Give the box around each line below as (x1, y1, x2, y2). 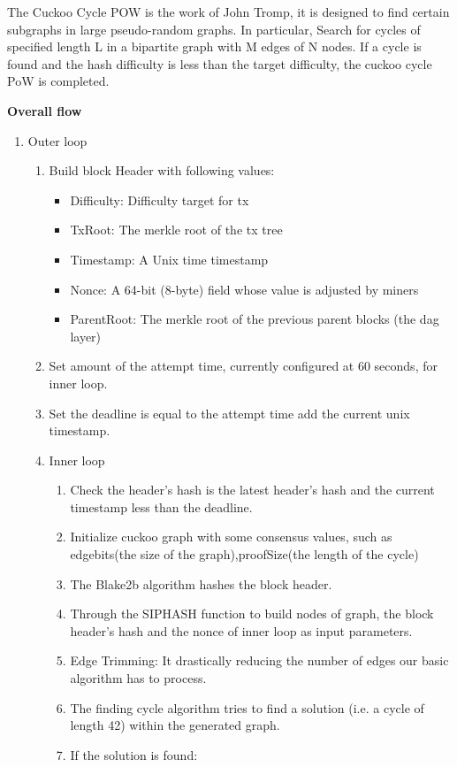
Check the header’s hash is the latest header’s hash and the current (70, 480, 435, 499)
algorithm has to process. (70, 669, 207, 687)
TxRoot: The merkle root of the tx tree (70, 220, 283, 239)
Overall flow (7, 101, 82, 119)
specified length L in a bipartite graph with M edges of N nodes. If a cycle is (7, 37, 422, 56)
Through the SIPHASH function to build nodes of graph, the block (70, 604, 434, 623)
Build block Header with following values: (49, 161, 275, 180)
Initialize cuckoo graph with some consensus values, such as (70, 527, 392, 546)
